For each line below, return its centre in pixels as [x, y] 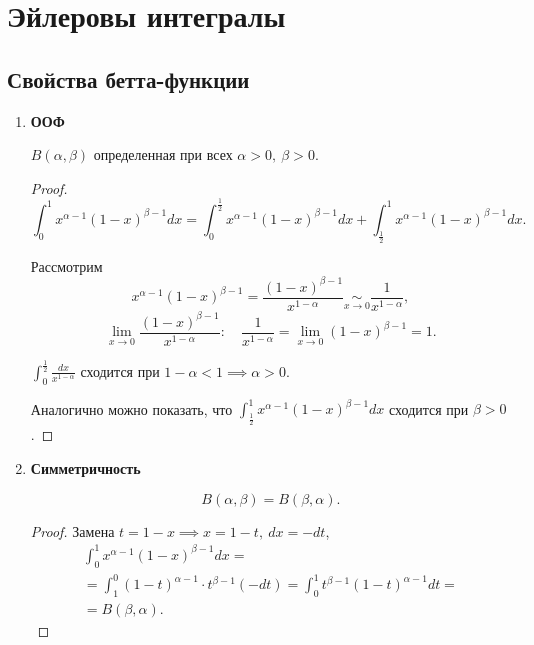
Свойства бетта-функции [128, 78]
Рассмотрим [66, 265]
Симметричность [85, 468]
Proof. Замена [72, 530]
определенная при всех [163, 154]
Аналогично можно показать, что [131, 408]
